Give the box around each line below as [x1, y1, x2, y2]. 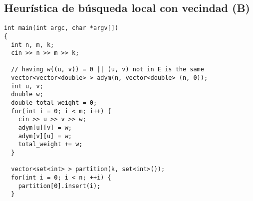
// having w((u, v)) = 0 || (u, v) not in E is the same [11, 66, 204, 73]
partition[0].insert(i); [18, 182, 101, 190]
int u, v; [11, 82, 43, 90]
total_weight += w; [18, 141, 83, 148]
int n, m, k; [11, 41, 54, 48]
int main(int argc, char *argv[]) [4, 24, 119, 32]
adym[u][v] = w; [18, 124, 72, 132]
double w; [11, 91, 43, 98]
